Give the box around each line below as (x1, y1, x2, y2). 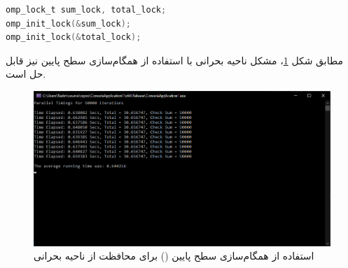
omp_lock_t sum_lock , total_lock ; (6, 5, 167, 15)
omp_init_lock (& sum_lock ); (6, 18, 132, 29)
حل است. (6, 66, 46, 81)
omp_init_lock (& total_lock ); (6, 32, 141, 43)
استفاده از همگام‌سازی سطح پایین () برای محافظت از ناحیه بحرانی (34, 248, 314, 263)
